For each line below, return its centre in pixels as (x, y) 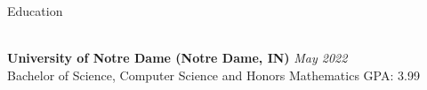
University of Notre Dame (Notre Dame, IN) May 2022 (177, 58)
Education (35, 11)
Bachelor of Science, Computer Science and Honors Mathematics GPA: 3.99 (213, 75)
